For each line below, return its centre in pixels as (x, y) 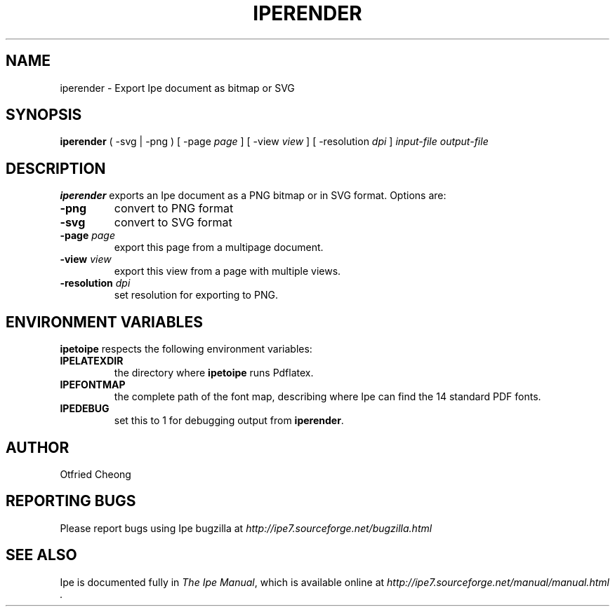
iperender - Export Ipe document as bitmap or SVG (177, 88)
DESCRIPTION (56, 168)
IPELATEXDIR (92, 361)
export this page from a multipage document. (219, 247)
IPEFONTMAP (93, 385)
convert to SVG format (173, 223)
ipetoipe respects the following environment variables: (186, 349)
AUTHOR (38, 447)
